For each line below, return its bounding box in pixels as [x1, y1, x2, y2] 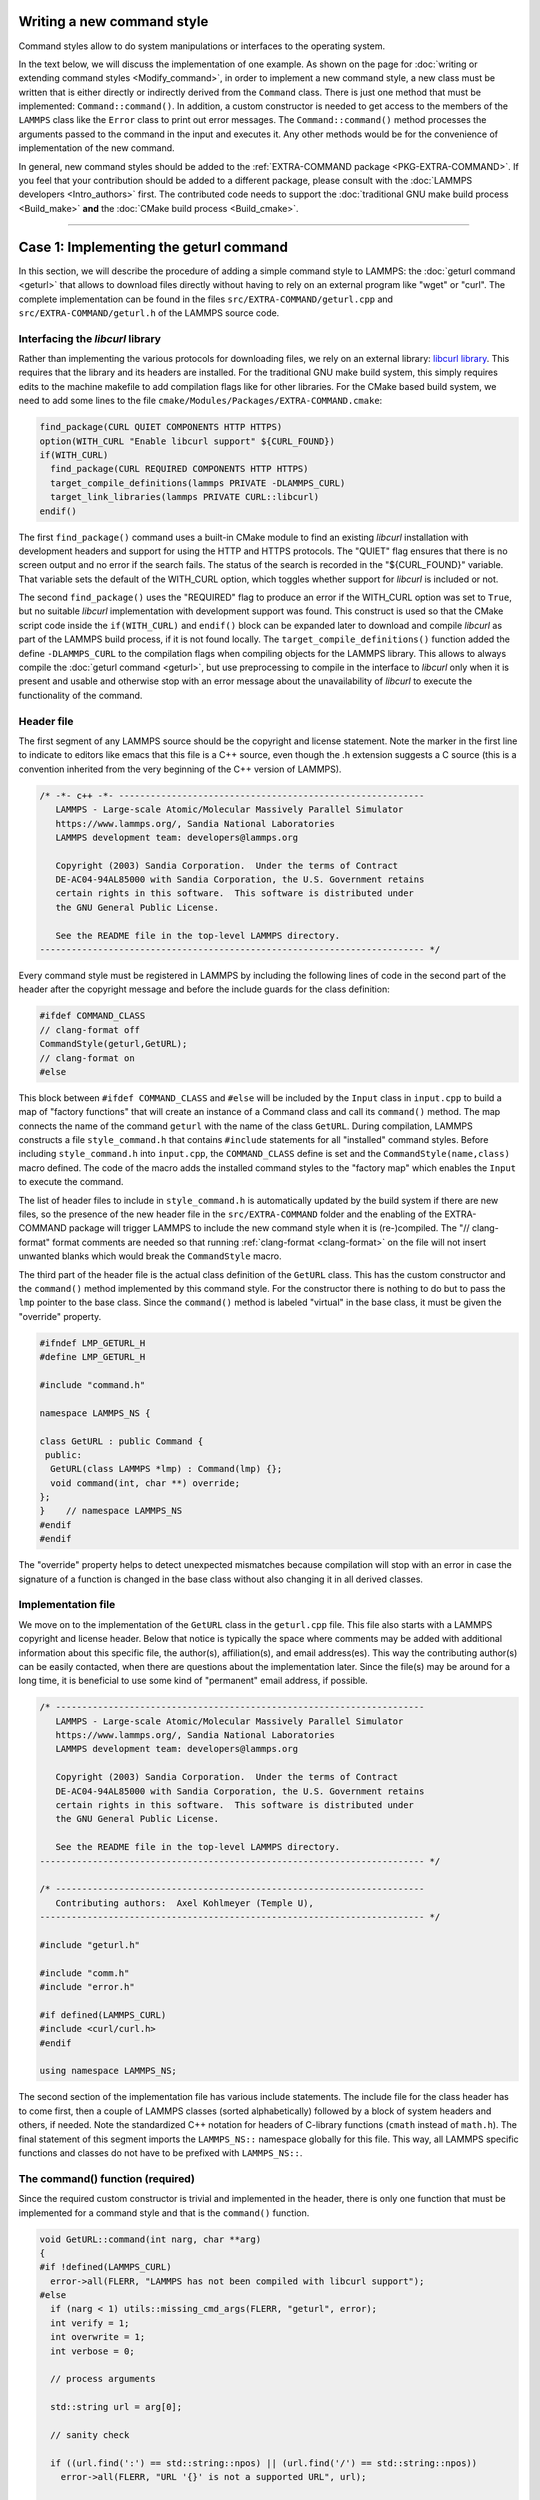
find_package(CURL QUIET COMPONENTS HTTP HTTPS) [39, 421, 283, 433]
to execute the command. [18, 1176, 124, 1188]
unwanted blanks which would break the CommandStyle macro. [18, 1250, 282, 1262]
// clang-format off [39, 1024, 140, 1035]
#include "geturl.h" [39, 1939, 140, 1950]
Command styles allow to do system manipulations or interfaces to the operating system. [18, 40, 385, 52]
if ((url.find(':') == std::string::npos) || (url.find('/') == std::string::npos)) [50, 2457, 478, 2469]
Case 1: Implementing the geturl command [18, 238, 289, 255]
